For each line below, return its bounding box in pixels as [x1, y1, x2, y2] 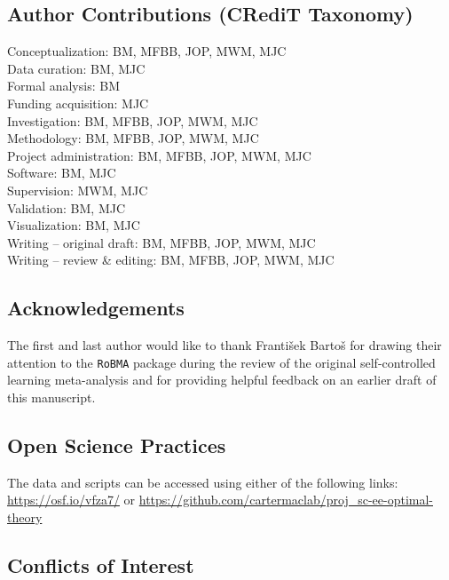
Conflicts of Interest [7, 551, 194, 578]
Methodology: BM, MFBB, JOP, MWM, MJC [7, 129, 259, 147]
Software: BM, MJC [7, 163, 116, 182]
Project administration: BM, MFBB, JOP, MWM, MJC [7, 146, 311, 164]
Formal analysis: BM [7, 76, 120, 95]
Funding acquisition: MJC [7, 93, 149, 112]
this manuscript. [7, 387, 96, 406]
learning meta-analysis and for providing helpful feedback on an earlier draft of [7, 370, 437, 389]
